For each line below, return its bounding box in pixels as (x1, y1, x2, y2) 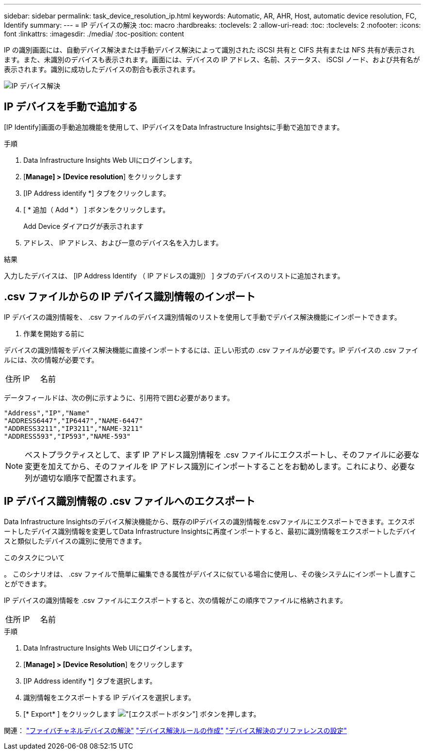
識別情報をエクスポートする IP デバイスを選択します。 (23, 693, 196, 702)
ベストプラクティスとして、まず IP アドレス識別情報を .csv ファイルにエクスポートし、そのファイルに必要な (25, 449, 420, 460)
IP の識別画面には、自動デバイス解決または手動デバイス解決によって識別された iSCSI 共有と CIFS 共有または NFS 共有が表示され (4, 46, 415, 54)
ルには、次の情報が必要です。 (4, 355, 98, 364)
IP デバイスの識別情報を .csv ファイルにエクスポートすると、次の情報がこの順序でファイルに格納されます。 (4, 596, 347, 604)
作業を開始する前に (23, 329, 84, 338)
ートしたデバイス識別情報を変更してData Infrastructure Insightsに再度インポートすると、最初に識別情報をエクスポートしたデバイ (4, 527, 416, 535)
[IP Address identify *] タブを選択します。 (23, 676, 157, 685)
